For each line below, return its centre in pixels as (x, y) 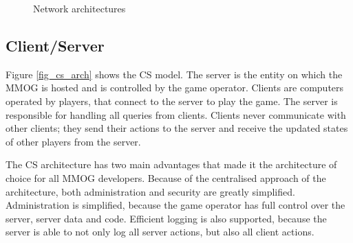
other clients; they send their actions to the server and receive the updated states (177, 128)
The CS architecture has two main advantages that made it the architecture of (171, 164)
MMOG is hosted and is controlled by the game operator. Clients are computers (175, 88)
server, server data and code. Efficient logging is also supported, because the (166, 218)
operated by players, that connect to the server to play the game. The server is (172, 101)
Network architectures (79, 8)
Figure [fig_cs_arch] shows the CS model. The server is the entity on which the (174, 74)
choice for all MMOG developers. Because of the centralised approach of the (166, 177)
